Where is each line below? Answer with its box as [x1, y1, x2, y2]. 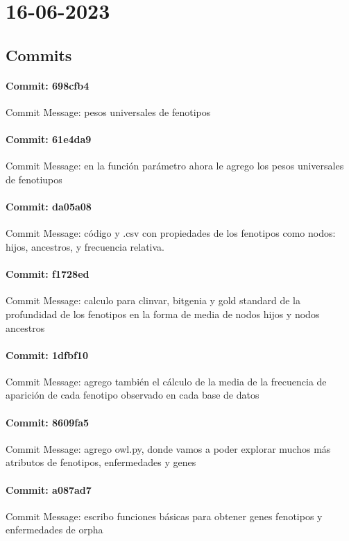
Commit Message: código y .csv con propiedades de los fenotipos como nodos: [6, 226, 336, 240]
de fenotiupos [6, 172, 62, 186]
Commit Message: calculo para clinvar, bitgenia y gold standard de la [6, 293, 301, 308]
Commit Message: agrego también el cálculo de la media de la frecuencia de [6, 374, 327, 388]
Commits [6, 44, 72, 65]
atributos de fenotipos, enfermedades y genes [6, 455, 196, 469]
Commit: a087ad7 [6, 482, 92, 497]
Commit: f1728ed [6, 267, 90, 281]
